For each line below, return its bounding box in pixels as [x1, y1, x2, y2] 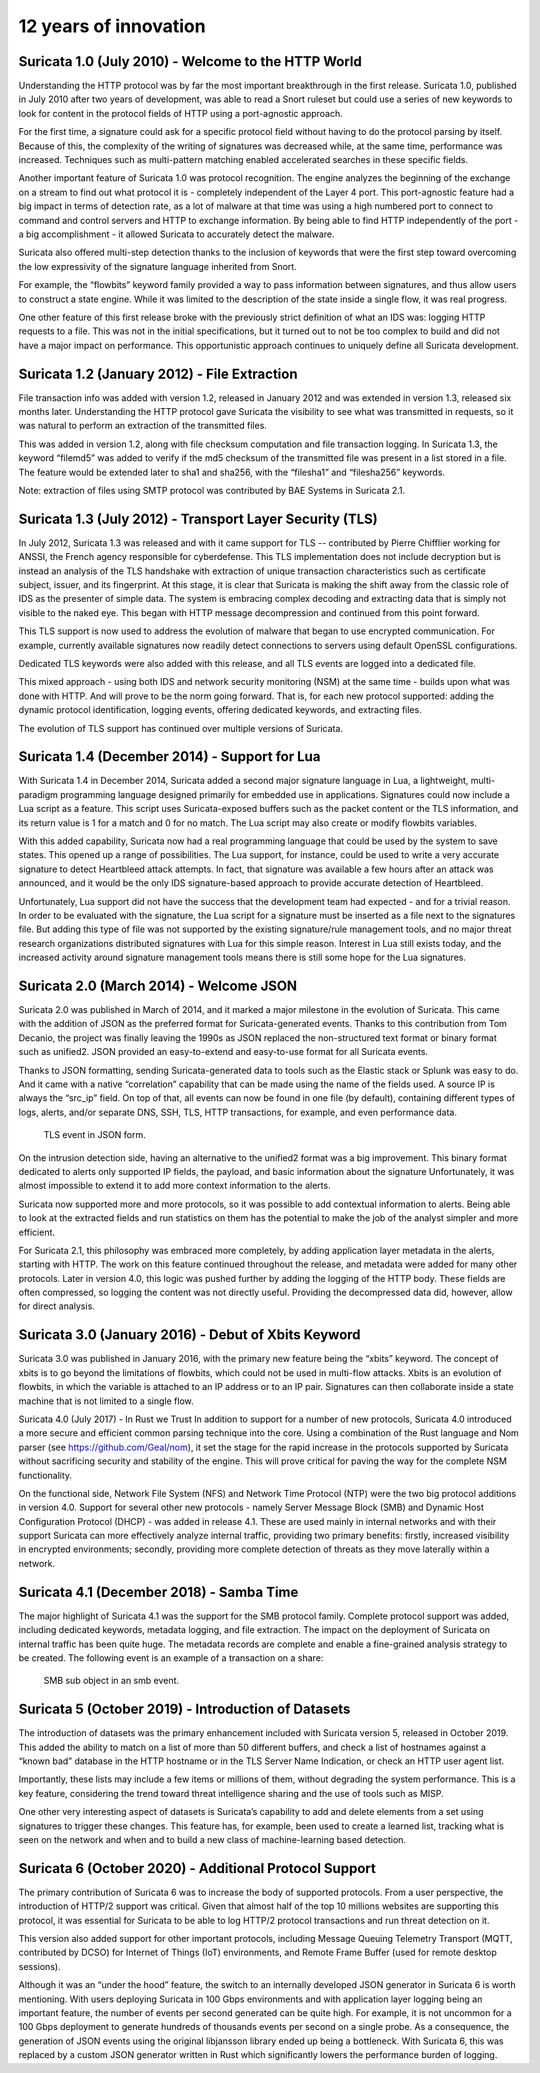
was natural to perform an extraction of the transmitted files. [18, 420, 267, 432]
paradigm [18, 788, 59, 800]
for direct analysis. [18, 1300, 95, 1312]
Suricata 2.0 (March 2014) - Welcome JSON [18, 977, 298, 994]
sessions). [18, 1960, 61, 1972]
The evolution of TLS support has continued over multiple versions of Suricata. [18, 722, 344, 734]
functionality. [18, 1469, 73, 1481]
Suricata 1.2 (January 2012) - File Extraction [18, 365, 298, 382]
